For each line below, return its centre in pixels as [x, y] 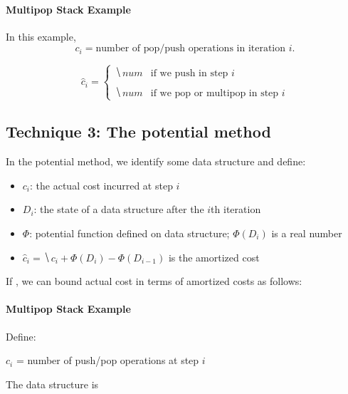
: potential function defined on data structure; [130, 233]
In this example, [41, 36]
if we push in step [189, 73]
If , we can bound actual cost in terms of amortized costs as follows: [154, 281]
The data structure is [52, 384]
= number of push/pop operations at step [107, 360]
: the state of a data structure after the [119, 209]
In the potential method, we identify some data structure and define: [156, 161]
